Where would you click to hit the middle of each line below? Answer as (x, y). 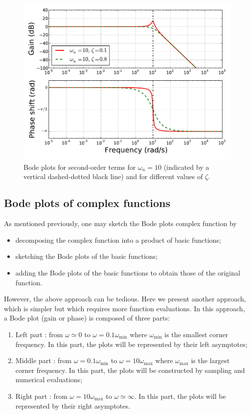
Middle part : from (44, 360)
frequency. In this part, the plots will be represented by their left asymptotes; (131, 344)
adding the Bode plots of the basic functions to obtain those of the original (128, 273)
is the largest (210, 360)
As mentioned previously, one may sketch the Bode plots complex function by (120, 223)
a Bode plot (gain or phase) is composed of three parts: (87, 318)
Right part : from (41, 396)
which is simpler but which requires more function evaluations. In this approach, (125, 308)
